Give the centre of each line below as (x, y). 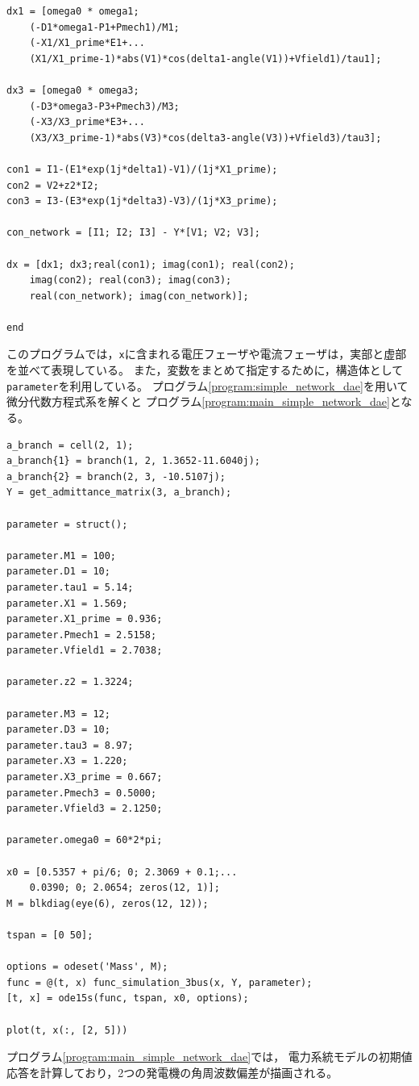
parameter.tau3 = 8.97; (70, 745)
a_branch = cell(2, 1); (70, 445)
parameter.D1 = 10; (58, 572)
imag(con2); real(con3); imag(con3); (131, 280)
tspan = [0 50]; (50, 935)
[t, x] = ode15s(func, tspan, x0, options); (128, 998)
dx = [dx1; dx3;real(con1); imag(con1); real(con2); (151, 264)
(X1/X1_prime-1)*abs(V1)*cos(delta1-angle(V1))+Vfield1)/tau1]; (205, 58)
